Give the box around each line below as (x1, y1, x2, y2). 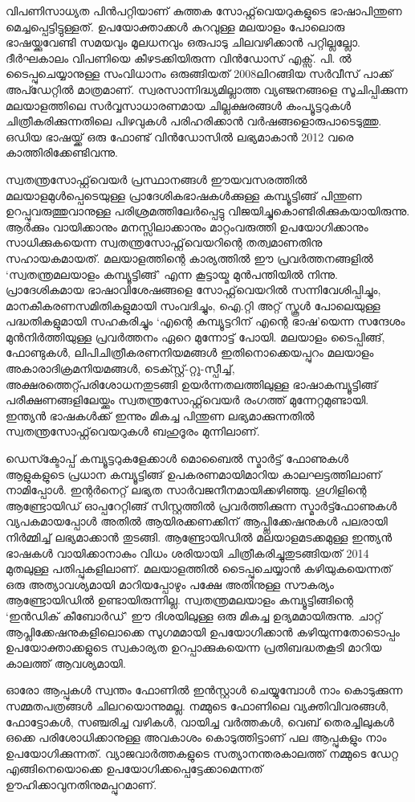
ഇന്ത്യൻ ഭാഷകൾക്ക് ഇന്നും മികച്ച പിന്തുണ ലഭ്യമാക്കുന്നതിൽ (6, 407, 315, 424)
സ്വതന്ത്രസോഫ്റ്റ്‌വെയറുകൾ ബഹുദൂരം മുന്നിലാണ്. (6, 423, 260, 440)
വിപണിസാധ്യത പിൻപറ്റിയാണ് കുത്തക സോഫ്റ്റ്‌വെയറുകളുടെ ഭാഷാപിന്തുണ (6, 2, 402, 18)
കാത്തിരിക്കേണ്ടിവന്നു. (6, 144, 118, 161)
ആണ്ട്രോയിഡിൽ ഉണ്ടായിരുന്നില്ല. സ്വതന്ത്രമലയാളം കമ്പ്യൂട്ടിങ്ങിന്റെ (6, 591, 353, 608)
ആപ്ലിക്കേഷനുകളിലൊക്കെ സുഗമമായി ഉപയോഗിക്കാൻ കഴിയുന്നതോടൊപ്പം (6, 623, 400, 640)
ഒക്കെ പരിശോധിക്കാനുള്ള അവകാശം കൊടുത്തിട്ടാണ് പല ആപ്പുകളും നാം (6, 729, 387, 746)
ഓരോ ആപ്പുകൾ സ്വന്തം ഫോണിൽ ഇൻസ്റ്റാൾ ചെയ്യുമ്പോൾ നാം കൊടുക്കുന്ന (6, 681, 403, 698)
